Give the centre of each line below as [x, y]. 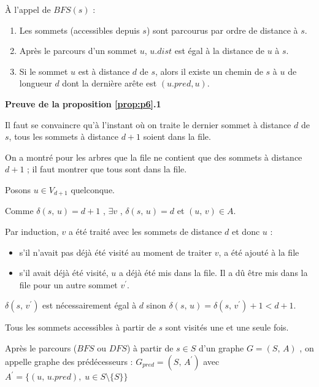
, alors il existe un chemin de [209, 71]
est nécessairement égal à [90, 305]
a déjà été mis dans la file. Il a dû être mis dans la [213, 273]
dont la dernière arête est [110, 83]
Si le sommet [44, 71]
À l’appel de [28, 9]
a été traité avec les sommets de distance [145, 231]
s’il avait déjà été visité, [64, 273]
